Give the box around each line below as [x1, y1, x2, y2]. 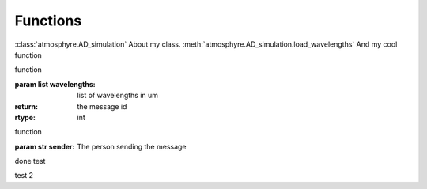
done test [14, 157, 46, 166]
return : [14, 101, 39, 111]
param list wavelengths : [14, 79, 96, 89]
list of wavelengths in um [77, 91, 158, 100]
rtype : [14, 112, 36, 122]
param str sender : [14, 142, 75, 151]
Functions [14, 12, 82, 29]
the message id [77, 101, 127, 111]
